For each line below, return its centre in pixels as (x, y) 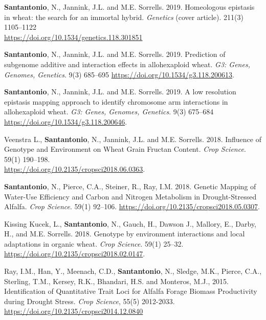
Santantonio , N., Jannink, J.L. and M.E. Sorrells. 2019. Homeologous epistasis (129, 7)
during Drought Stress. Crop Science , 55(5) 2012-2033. (90, 301)
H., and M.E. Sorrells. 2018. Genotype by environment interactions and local (125, 234)
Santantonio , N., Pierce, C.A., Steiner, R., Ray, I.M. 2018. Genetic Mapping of (130, 186)
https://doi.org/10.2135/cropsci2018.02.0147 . (75, 254)
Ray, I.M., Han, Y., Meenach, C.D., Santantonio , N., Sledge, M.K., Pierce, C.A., (133, 271)
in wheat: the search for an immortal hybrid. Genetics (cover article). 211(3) (124, 17)
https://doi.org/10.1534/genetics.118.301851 (73, 37)
